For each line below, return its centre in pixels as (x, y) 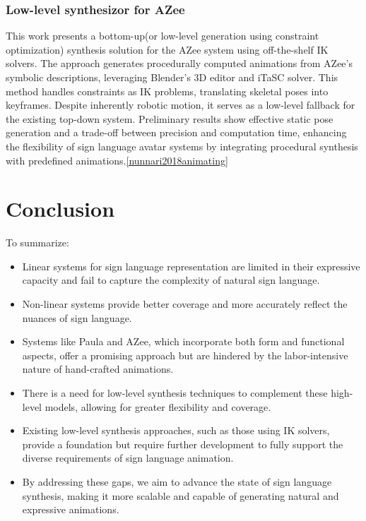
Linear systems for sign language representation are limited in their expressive (191, 266)
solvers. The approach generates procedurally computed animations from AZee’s (179, 63)
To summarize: (37, 242)
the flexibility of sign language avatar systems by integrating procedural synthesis (182, 146)
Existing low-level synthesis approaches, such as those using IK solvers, (176, 430)
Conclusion (60, 209)
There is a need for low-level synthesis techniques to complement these (175, 393)
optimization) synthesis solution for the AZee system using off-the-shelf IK (167, 49)
